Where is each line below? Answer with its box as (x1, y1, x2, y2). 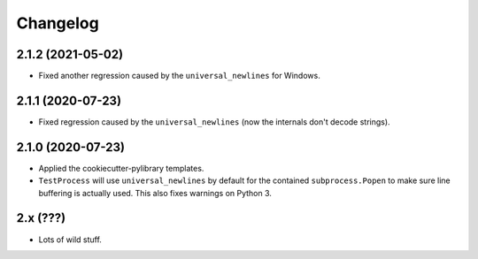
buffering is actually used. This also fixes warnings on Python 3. (38, 187, 272, 198)
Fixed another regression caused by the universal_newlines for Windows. (38, 71, 320, 81)
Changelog (16, 13, 99, 33)
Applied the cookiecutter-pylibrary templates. (38, 163, 204, 173)
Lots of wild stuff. (38, 234, 102, 245)
